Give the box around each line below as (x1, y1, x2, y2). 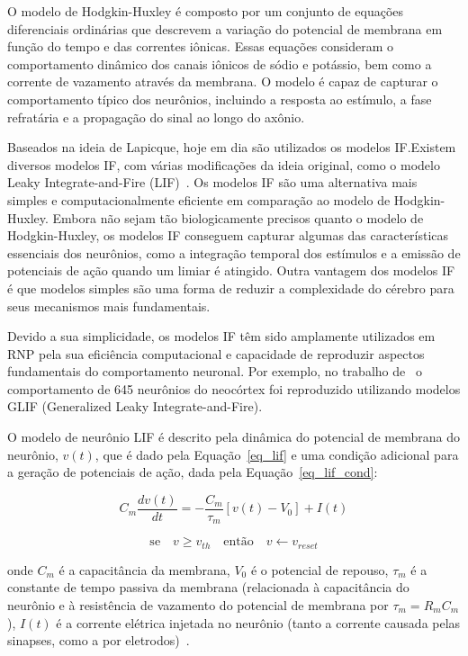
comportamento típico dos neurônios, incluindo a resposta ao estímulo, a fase (7, 89, 432, 108)
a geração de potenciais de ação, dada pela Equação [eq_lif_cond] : (7, 463, 378, 481)
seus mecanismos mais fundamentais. (7, 296, 211, 315)
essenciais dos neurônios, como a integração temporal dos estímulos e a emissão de (7, 243, 461, 262)
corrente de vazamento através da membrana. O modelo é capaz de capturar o (7, 72, 438, 91)
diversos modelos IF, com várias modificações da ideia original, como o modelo (7, 155, 440, 174)
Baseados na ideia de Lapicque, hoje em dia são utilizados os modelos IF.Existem (7, 138, 456, 157)
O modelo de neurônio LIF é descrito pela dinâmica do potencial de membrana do (7, 427, 461, 446)
